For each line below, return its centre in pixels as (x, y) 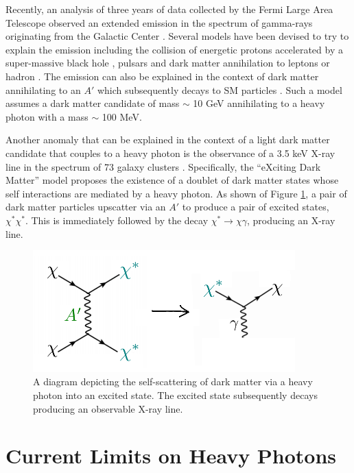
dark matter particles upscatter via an (86, 207)
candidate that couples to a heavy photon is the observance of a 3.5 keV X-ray (170, 153)
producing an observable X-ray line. (108, 408)
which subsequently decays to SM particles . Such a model (220, 89)
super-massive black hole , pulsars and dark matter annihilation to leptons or (168, 63)
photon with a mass (47, 116)
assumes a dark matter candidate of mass (93, 103)
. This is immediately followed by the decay (117, 220)
